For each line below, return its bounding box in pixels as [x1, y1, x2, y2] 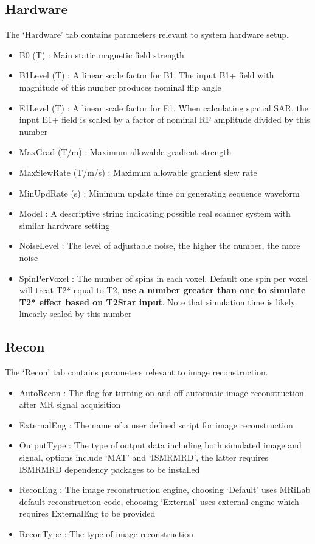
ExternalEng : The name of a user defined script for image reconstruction [19, 418, 293, 431]
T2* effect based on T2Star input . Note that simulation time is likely [19, 295, 296, 308]
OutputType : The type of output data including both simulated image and [19, 439, 302, 452]
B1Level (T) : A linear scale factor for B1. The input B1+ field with [19, 69, 274, 82]
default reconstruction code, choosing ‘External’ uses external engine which [19, 495, 299, 507]
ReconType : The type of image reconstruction [19, 528, 193, 540]
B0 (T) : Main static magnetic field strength [19, 48, 184, 61]
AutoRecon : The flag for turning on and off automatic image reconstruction [19, 386, 304, 399]
